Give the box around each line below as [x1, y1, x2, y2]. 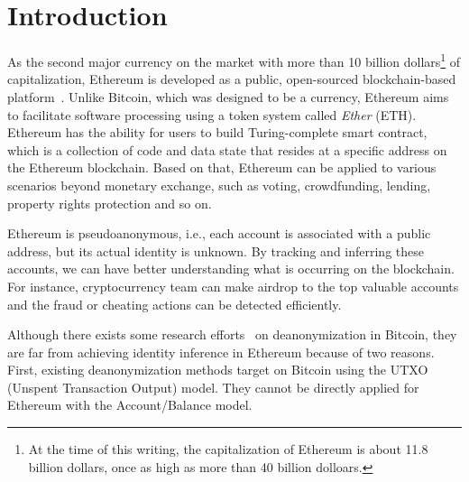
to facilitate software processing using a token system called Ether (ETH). [7, 105, 417, 124]
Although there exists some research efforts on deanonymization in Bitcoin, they [7, 325, 457, 344]
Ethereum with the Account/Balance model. [7, 395, 253, 414]
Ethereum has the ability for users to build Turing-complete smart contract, [7, 123, 428, 142]
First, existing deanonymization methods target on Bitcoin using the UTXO [7, 360, 428, 379]
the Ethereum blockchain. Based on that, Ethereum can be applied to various [7, 158, 437, 177]
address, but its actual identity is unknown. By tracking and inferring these [7, 241, 424, 260]
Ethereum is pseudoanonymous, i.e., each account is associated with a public [7, 224, 431, 243]
